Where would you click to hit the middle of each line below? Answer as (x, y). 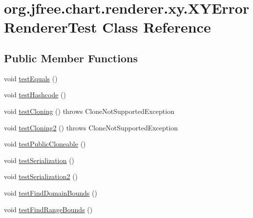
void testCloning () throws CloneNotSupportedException (89, 111)
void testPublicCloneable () (45, 144)
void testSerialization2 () (41, 176)
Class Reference (157, 27)
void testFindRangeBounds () (48, 209)
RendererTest (51, 27)
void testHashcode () (35, 95)
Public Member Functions (71, 58)
